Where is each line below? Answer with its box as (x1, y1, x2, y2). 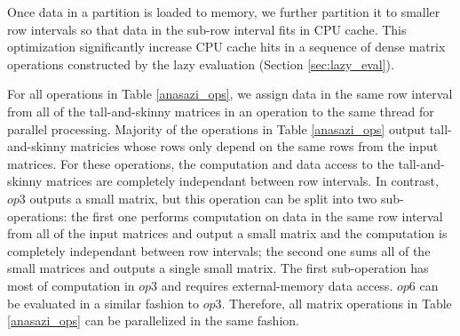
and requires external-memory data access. (161, 276, 393, 294)
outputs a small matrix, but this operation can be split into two (29, 188, 377, 207)
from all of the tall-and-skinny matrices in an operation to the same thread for (7, 101, 434, 120)
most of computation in (7, 276, 135, 294)
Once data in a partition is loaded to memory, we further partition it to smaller (7, 3, 440, 20)
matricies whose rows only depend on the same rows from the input (70, 137, 439, 156)
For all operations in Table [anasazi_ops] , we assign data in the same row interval (7, 84, 453, 103)
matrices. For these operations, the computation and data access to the (7, 154, 394, 172)
